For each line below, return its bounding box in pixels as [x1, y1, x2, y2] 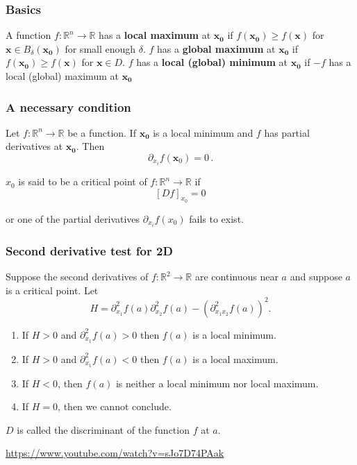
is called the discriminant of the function [17, 422, 190, 437]
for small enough [65, 41, 136, 56]
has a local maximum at [99, 28, 211, 42]
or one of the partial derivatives [6, 211, 140, 226]
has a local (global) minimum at [136, 55, 288, 69]
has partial [264, 125, 310, 139]
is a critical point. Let [6, 282, 99, 297]
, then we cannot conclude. [58, 399, 172, 414]
